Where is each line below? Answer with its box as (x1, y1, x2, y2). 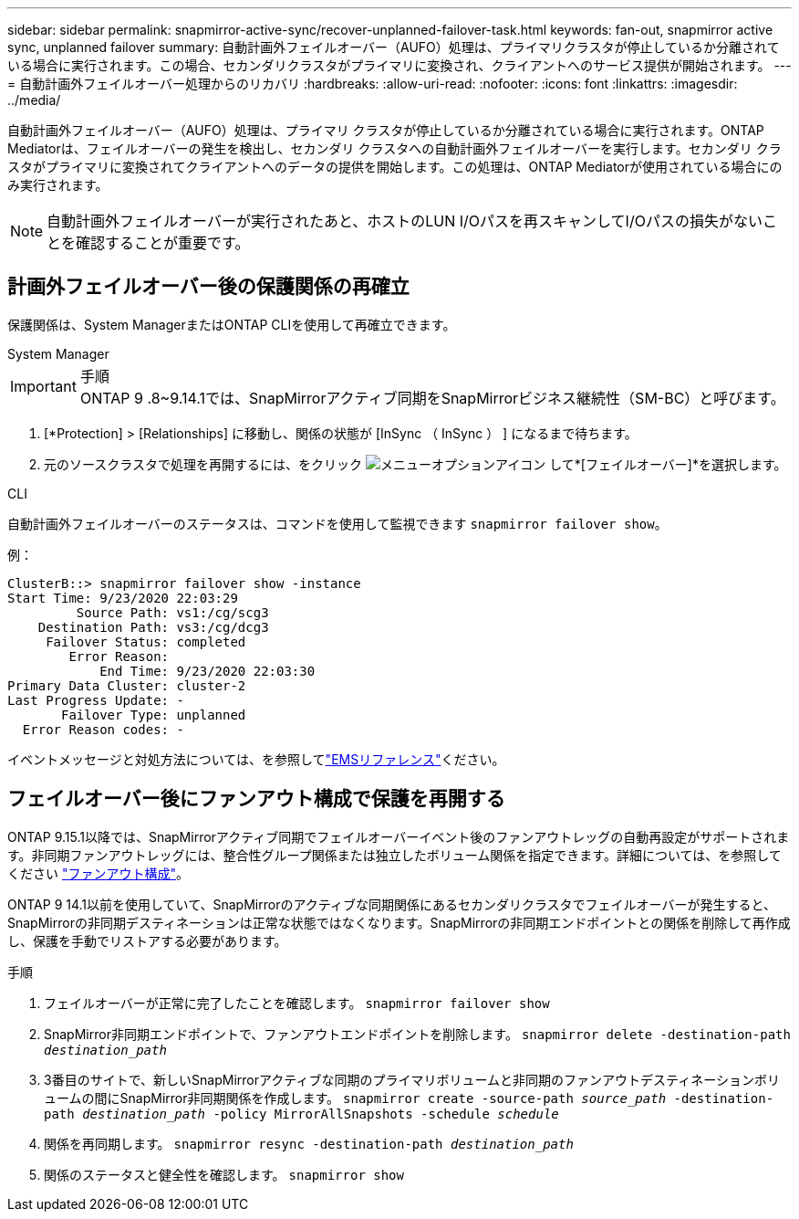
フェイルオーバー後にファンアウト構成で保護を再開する (7, 787, 505, 811)
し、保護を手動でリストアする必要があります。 (7, 932, 287, 949)
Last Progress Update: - (7, 692, 184, 708)
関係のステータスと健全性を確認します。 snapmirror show (44, 1166, 404, 1182)
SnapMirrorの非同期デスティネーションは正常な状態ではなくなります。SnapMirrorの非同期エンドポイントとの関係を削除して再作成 (7, 914, 791, 930)
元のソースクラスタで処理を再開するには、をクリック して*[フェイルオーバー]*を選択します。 (44, 456, 787, 472)
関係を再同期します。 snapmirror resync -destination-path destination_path (44, 1135, 574, 1151)
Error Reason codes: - (22, 721, 184, 737)
